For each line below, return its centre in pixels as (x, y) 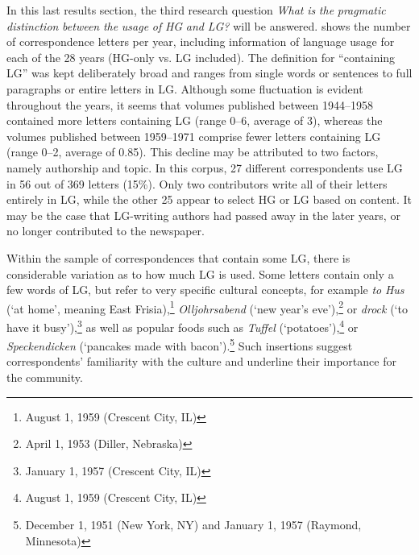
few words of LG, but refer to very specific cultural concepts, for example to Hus (205, 290)
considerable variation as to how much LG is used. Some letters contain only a (200, 273)
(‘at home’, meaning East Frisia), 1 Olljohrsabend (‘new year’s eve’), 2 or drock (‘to (207, 307)
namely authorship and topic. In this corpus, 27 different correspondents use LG (205, 167)
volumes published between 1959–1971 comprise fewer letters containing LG (194, 136)
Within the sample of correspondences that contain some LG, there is (178, 257)
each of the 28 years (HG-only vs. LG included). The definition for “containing (201, 57)
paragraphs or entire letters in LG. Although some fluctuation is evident (185, 88)
